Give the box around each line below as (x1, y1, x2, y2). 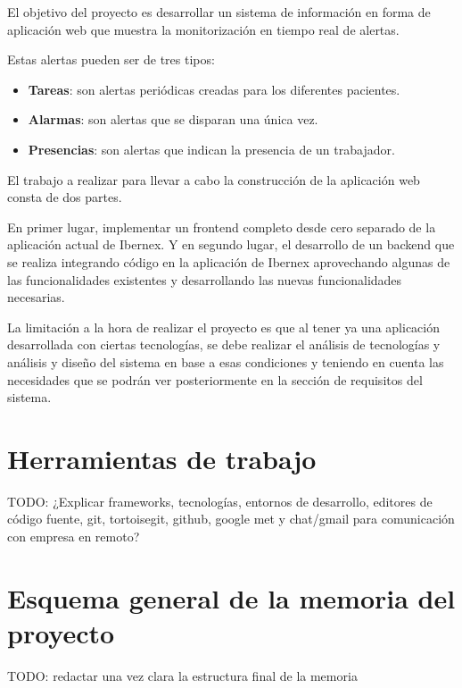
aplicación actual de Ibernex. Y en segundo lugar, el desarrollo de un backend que (7, 235, 455, 254)
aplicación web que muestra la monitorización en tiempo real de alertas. (7, 20, 400, 38)
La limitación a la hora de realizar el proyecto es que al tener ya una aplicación (7, 317, 440, 336)
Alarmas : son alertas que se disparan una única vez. (28, 110, 318, 129)
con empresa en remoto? (7, 527, 140, 545)
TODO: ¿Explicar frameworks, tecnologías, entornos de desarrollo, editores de (7, 491, 433, 510)
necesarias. (7, 288, 65, 306)
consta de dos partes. (7, 188, 122, 206)
